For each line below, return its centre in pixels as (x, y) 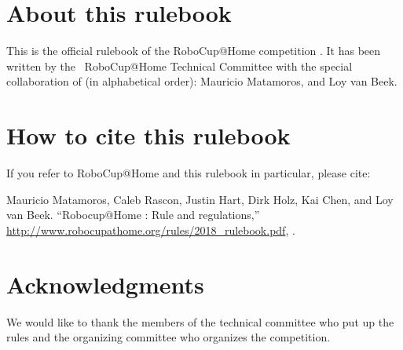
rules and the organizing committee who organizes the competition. (169, 337)
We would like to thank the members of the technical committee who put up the (200, 321)
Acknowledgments (105, 284)
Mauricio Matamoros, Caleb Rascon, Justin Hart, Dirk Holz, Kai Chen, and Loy (200, 199)
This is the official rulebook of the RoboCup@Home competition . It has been (194, 51)
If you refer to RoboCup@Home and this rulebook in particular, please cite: (189, 173)
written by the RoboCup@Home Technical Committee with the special (180, 66)
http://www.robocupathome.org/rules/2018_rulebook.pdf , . (151, 230)
